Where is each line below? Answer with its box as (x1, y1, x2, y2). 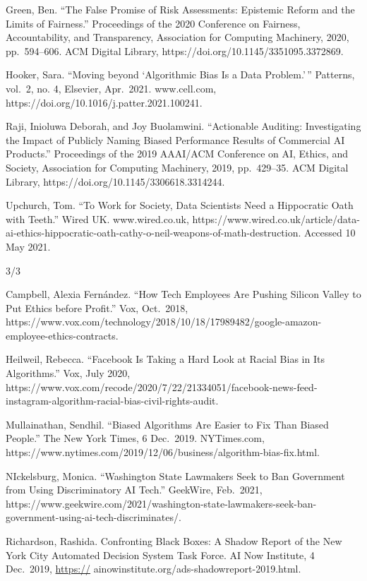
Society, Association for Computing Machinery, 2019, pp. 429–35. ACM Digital (6, 160, 349, 174)
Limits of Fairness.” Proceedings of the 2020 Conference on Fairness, (6, 16, 301, 30)
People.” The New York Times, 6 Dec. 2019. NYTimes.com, (6, 431, 265, 445)
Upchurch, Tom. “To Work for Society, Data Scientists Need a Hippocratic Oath (6, 198, 354, 212)
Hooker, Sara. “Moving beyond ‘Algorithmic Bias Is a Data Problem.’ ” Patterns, (6, 67, 355, 82)
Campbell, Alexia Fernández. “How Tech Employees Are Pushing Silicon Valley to (6, 287, 361, 301)
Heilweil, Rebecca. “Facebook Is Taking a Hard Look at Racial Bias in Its (6, 352, 325, 366)
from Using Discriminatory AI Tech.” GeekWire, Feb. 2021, (6, 482, 263, 497)
